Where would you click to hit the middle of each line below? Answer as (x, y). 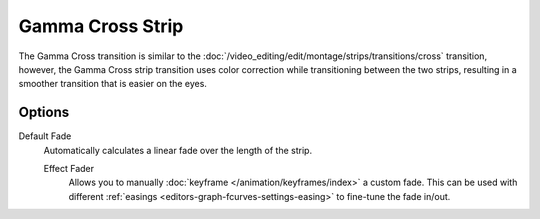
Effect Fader (69, 169)
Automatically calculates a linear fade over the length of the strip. (178, 150)
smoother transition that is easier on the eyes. (112, 84)
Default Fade (45, 136)
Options (44, 112)
